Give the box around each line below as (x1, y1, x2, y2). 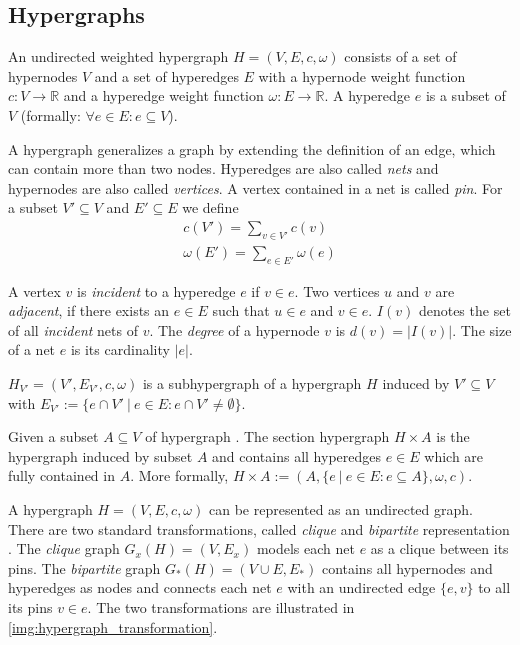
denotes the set (418, 300, 511, 321)
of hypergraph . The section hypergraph (145, 426, 390, 447)
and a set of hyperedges (94, 65, 239, 86)
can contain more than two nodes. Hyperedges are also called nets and (8, 158, 439, 179)
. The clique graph (8, 538, 120, 559)
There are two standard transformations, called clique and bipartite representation (8, 518, 510, 539)
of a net (8, 339, 56, 360)
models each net (256, 538, 355, 559)
